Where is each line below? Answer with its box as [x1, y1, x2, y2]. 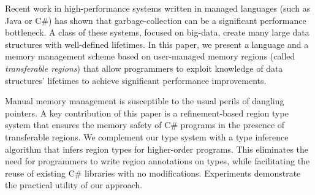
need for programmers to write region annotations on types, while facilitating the [5, 155, 310, 167]
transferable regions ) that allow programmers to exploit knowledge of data [5, 61, 283, 74]
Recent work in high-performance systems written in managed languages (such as [5, 2, 311, 14]
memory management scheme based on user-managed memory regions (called [5, 50, 295, 63]
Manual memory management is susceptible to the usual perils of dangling [5, 94, 284, 107]
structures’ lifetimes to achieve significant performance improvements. [5, 74, 267, 86]
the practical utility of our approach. [5, 178, 143, 191]
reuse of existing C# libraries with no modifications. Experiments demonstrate [5, 166, 301, 179]
